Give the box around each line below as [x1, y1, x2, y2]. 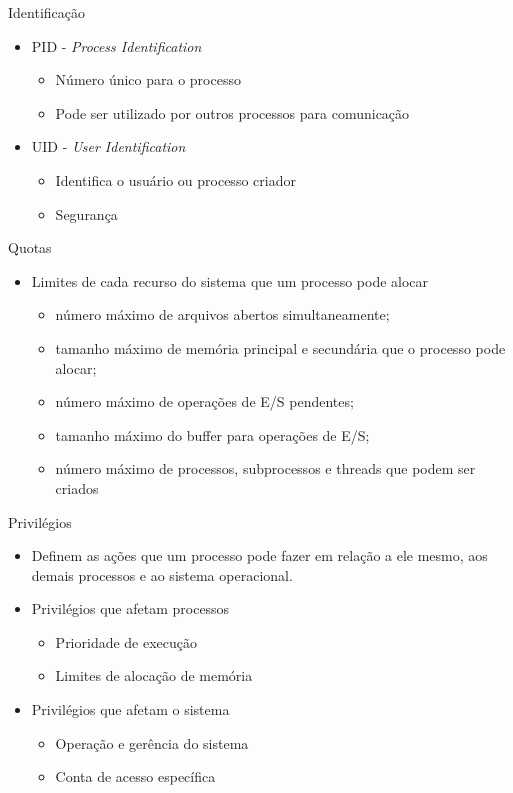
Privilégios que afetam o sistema [31, 699, 230, 720]
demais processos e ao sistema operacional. [31, 564, 293, 585]
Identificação [8, 2, 85, 22]
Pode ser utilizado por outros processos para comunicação [55, 102, 410, 123]
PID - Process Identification [31, 35, 202, 56]
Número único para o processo [55, 69, 241, 90]
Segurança [55, 203, 118, 224]
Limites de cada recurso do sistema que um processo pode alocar [31, 270, 429, 291]
